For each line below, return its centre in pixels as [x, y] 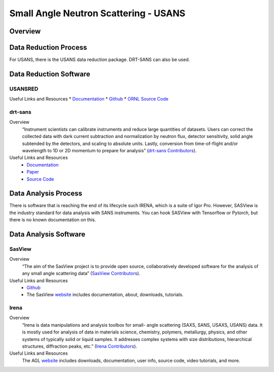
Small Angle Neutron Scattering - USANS [97, 13]
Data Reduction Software [50, 74]
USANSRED [24, 89]
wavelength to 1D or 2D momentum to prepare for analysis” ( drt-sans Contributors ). [109, 150]
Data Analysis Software [47, 234]
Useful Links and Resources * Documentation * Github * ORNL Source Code [89, 99]
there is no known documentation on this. [53, 220]
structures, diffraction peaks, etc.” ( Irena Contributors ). [80, 346]
